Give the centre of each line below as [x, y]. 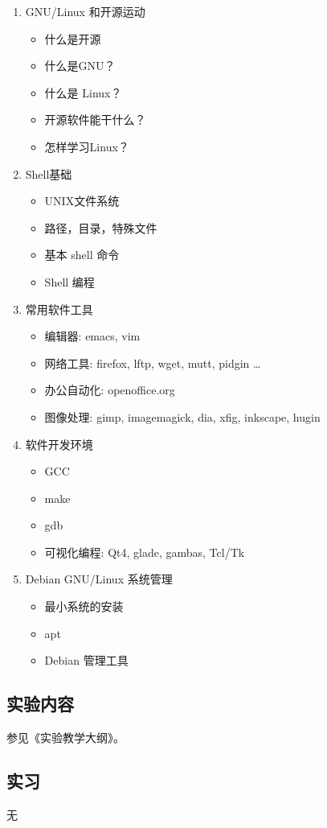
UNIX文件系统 [82, 201]
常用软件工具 [59, 309]
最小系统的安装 [84, 606]
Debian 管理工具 [86, 660]
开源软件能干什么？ [95, 119]
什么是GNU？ [80, 66]
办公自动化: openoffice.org [110, 390]
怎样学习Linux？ [87, 146]
